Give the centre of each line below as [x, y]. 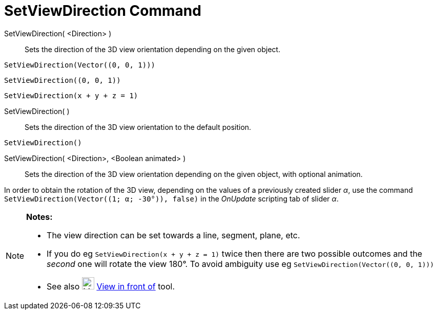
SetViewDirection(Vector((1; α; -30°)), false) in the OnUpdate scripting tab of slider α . [171, 198]
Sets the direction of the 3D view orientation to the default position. [138, 127]
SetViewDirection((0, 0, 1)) [63, 80]
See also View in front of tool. [111, 286]
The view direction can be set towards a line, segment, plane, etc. [173, 235]
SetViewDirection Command [103, 11]
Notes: [39, 217]
